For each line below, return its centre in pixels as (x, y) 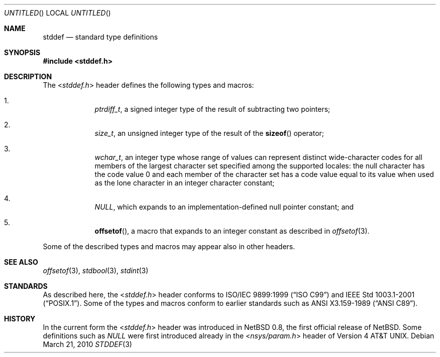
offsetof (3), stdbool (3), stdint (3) (96, 271)
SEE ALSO (21, 262)
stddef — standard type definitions (100, 37)
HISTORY (20, 319)
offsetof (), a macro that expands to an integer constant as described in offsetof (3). (232, 231)
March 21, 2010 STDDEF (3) (87, 344)
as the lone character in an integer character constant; (185, 183)
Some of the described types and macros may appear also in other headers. (169, 246)
